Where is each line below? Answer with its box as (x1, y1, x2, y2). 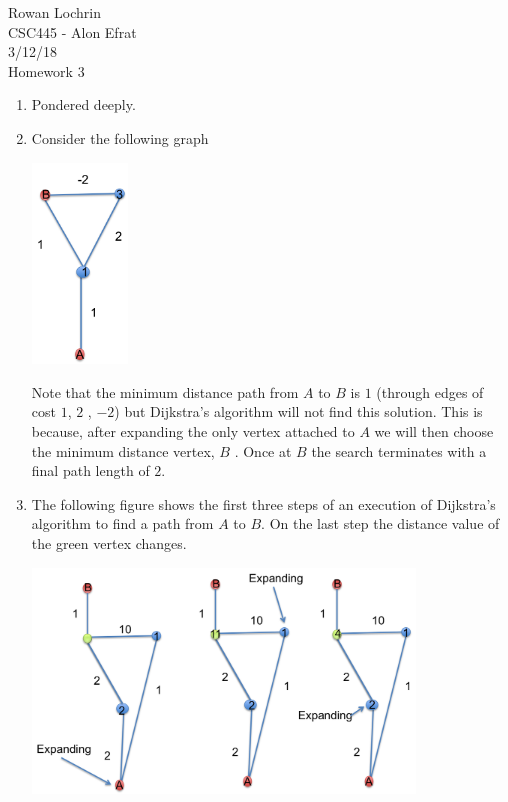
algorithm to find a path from (31, 513, 214, 534)
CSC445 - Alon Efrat (8, 21, 137, 42)
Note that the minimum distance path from (31, 381, 299, 402)
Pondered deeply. (31, 94, 136, 115)
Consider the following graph (31, 127, 209, 148)
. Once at (234, 440, 292, 461)
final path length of (31, 460, 150, 481)
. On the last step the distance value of (261, 513, 500, 534)
